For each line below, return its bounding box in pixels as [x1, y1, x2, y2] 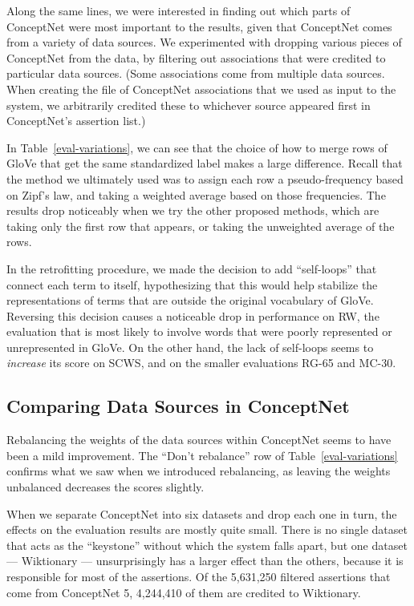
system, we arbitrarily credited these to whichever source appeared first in [6, 96, 371, 113]
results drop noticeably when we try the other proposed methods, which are [6, 202, 379, 219]
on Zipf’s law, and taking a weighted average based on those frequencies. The [6, 186, 386, 203]
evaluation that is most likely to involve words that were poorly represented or [6, 323, 392, 340]
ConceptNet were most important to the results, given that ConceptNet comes [6, 18, 392, 34]
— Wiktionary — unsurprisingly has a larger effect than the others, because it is [6, 552, 404, 569]
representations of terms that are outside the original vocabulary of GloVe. [6, 292, 374, 309]
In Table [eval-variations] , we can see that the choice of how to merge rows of [6, 139, 388, 156]
